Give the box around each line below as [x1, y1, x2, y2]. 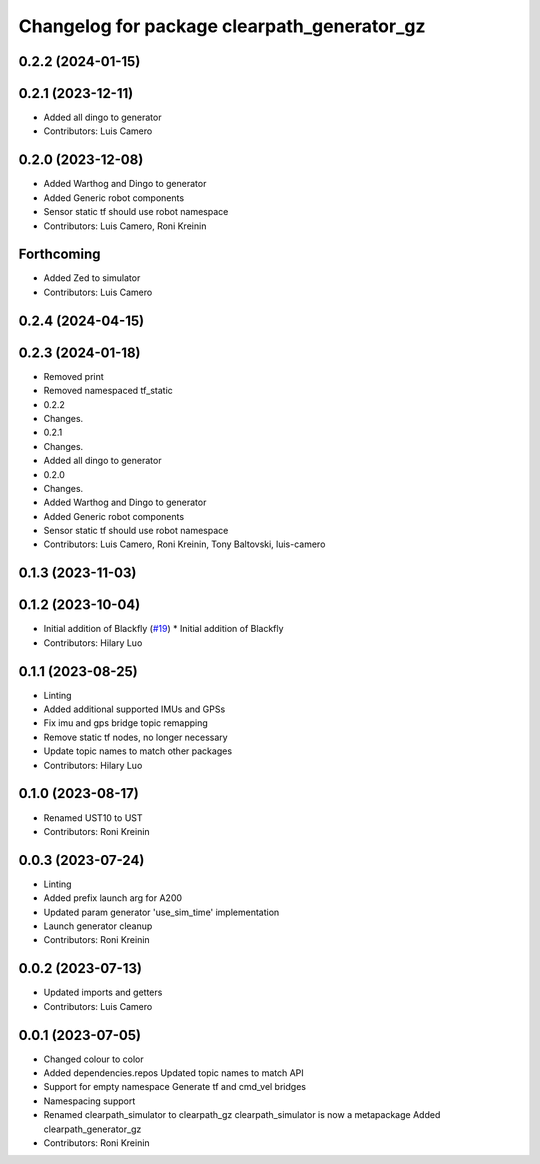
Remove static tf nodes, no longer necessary [43, 731, 229, 743]
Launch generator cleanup [43, 920, 153, 932]
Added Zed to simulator [43, 272, 141, 284]
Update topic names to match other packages [43, 745, 233, 757]
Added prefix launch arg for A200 [43, 892, 183, 904]
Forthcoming [18, 246, 101, 263]
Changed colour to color [43, 1053, 144, 1065]
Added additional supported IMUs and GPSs [43, 703, 226, 715]
